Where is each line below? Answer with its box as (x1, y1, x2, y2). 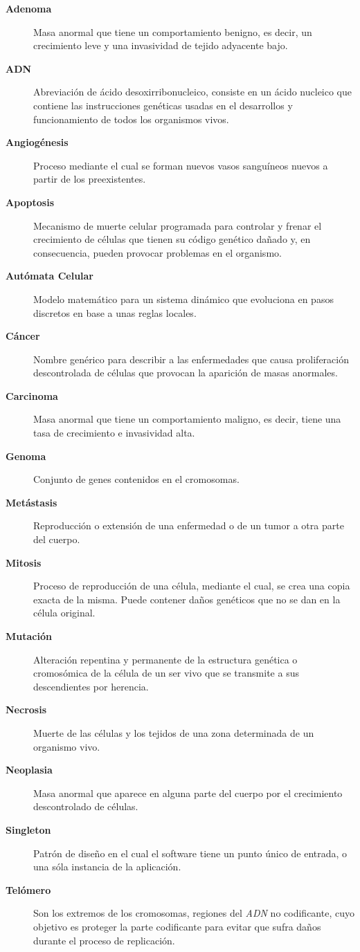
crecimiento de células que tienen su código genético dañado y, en (33, 232, 311, 246)
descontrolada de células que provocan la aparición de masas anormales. (33, 365, 338, 380)
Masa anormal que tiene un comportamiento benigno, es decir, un (33, 24, 312, 39)
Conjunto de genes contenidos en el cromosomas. (33, 472, 240, 486)
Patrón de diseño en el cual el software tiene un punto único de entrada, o (33, 845, 348, 860)
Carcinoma (6, 388, 58, 403)
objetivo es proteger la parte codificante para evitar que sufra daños (33, 919, 321, 933)
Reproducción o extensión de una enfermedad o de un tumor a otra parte (33, 518, 344, 533)
